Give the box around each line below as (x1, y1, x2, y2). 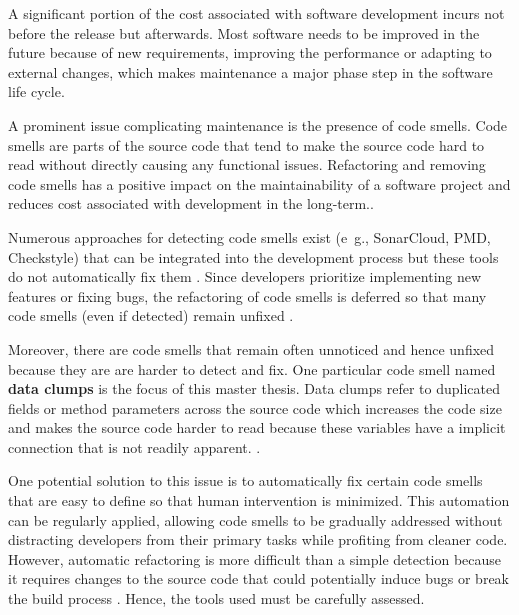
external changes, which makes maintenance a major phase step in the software (8, 61, 493, 82)
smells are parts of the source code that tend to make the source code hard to (8, 134, 485, 155)
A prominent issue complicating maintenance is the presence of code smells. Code (8, 114, 508, 135)
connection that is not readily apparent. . (8, 436, 261, 457)
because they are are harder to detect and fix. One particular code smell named (8, 358, 496, 379)
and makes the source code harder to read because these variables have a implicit (8, 417, 506, 438)
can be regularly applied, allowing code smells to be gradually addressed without (8, 509, 503, 530)
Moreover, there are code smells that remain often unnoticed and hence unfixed (8, 338, 495, 359)
